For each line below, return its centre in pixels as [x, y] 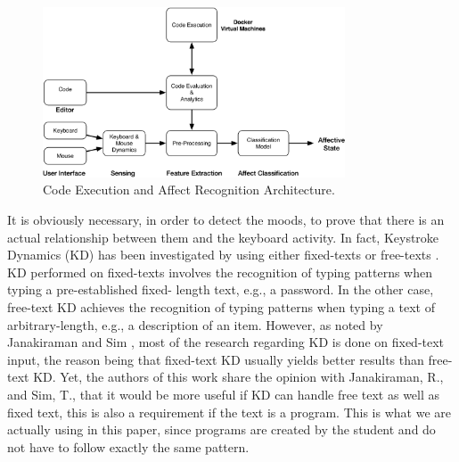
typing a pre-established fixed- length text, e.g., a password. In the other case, [221, 289]
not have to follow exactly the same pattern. [128, 446]
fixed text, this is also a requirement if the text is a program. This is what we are [229, 412]
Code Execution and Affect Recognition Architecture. [189, 190]
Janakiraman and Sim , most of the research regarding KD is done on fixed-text [226, 342]
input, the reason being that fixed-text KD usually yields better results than [216, 359]
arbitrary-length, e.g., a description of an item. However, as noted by [195, 324]
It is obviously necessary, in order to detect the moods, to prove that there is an [226, 219]
